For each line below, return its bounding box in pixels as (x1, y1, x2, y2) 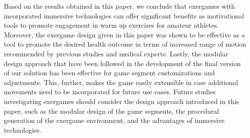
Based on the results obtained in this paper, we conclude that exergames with (4, 1, 235, 11)
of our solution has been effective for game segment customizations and (4, 68, 215, 78)
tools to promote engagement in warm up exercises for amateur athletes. (4, 20, 219, 30)
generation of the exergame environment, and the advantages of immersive (4, 115, 225, 125)
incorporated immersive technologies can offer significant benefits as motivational (4, 10, 244, 20)
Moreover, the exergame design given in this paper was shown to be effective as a (4, 29, 245, 39)
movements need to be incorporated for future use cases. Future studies (4, 86, 216, 97)
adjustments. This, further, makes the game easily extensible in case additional (4, 77, 238, 87)
